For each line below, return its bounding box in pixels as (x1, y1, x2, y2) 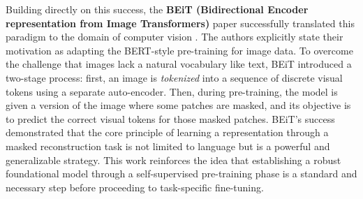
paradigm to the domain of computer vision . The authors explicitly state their (6, 29, 343, 44)
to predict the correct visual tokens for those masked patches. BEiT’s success (6, 111, 335, 126)
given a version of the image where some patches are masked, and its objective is (6, 98, 351, 112)
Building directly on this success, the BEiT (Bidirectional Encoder (6, 2, 309, 16)
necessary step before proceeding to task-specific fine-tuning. (6, 179, 264, 194)
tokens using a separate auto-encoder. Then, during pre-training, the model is (6, 84, 338, 98)
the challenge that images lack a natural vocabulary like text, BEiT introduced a (6, 57, 352, 71)
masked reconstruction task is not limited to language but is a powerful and (6, 138, 330, 153)
